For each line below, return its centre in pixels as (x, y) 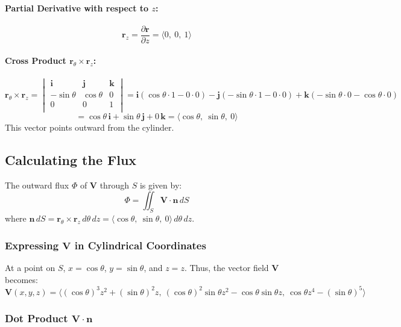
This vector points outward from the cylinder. (90, 127)
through (114, 185)
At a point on (30, 267)
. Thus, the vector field (226, 267)
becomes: (21, 279)
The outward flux (37, 185)
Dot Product (36, 318)
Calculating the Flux (71, 159)
